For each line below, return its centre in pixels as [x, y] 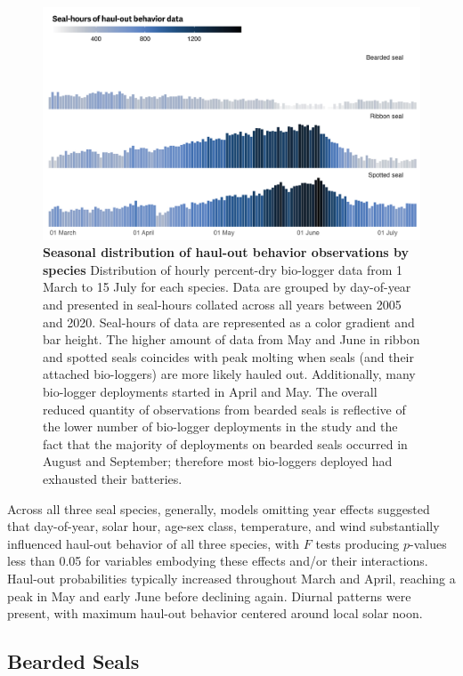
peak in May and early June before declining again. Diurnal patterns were [209, 596]
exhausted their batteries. [113, 479]
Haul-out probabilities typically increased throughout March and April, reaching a [231, 578]
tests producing [357, 543]
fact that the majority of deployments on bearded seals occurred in [225, 443]
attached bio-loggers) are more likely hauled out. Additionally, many [229, 374]
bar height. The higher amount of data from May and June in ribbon [231, 339]
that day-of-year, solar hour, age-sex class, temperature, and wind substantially [223, 526]
